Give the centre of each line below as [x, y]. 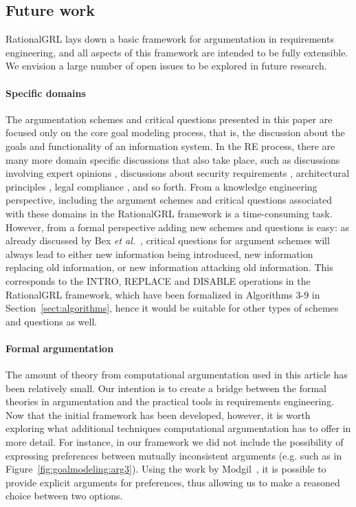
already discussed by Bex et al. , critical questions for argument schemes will [168, 240]
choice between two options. [64, 496]
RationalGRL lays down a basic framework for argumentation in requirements [170, 39]
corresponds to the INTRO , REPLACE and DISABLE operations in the [158, 280]
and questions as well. [52, 321]
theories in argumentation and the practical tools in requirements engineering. [170, 401]
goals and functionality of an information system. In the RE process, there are [170, 145]
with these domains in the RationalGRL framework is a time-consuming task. [169, 213]
